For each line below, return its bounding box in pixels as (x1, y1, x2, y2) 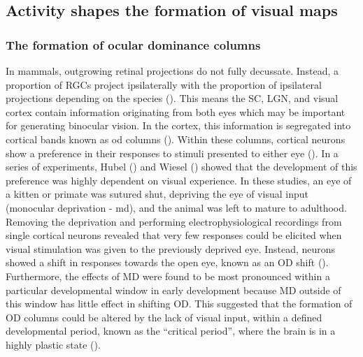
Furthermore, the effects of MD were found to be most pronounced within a (6, 268, 330, 283)
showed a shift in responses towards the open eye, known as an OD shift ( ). (6, 255, 329, 270)
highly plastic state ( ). (6, 337, 101, 351)
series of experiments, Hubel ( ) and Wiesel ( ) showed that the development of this (6, 159, 357, 174)
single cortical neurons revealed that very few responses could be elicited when (6, 228, 342, 242)
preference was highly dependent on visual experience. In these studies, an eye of (6, 173, 352, 187)
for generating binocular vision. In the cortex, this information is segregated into (6, 118, 351, 133)
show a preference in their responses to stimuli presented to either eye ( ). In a (6, 145, 339, 160)
